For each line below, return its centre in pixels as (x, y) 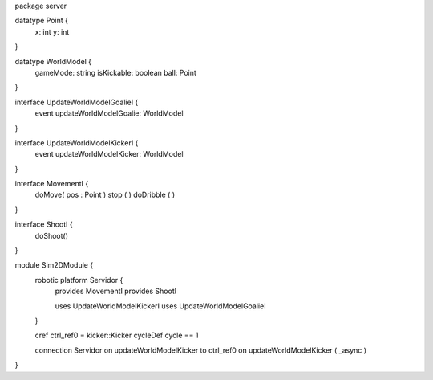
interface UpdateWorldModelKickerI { (77, 143)
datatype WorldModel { (53, 61)
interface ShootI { (44, 224)
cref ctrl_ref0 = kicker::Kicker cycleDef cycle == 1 (117, 335)
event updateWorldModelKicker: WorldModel (109, 154)
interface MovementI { (52, 184)
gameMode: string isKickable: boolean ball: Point (115, 72)
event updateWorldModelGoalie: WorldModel (109, 113)
